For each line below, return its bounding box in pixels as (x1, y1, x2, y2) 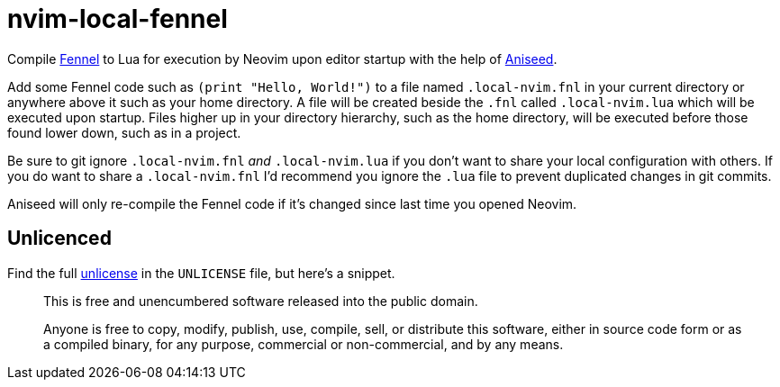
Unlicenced (7, 227, 112, 250)
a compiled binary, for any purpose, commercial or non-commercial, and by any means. (43, 336, 564, 352)
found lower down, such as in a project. (7, 124, 241, 140)
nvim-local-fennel (7, 4, 228, 34)
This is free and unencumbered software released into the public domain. (43, 292, 478, 309)
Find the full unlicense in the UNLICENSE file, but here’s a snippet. (7, 265, 395, 281)
